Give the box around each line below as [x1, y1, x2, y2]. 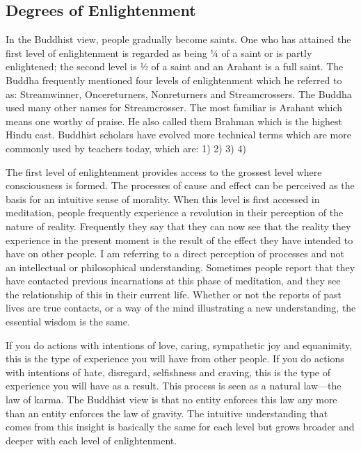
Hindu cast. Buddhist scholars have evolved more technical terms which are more [6, 127, 351, 142]
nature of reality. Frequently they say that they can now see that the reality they [6, 218, 351, 233]
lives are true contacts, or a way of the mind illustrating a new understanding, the [6, 300, 356, 315]
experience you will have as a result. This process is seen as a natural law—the [6, 378, 342, 393]
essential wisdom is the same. [6, 314, 130, 329]
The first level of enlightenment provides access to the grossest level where [6, 164, 322, 179]
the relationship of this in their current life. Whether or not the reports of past [6, 286, 342, 301]
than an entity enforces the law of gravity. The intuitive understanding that [6, 405, 328, 420]
